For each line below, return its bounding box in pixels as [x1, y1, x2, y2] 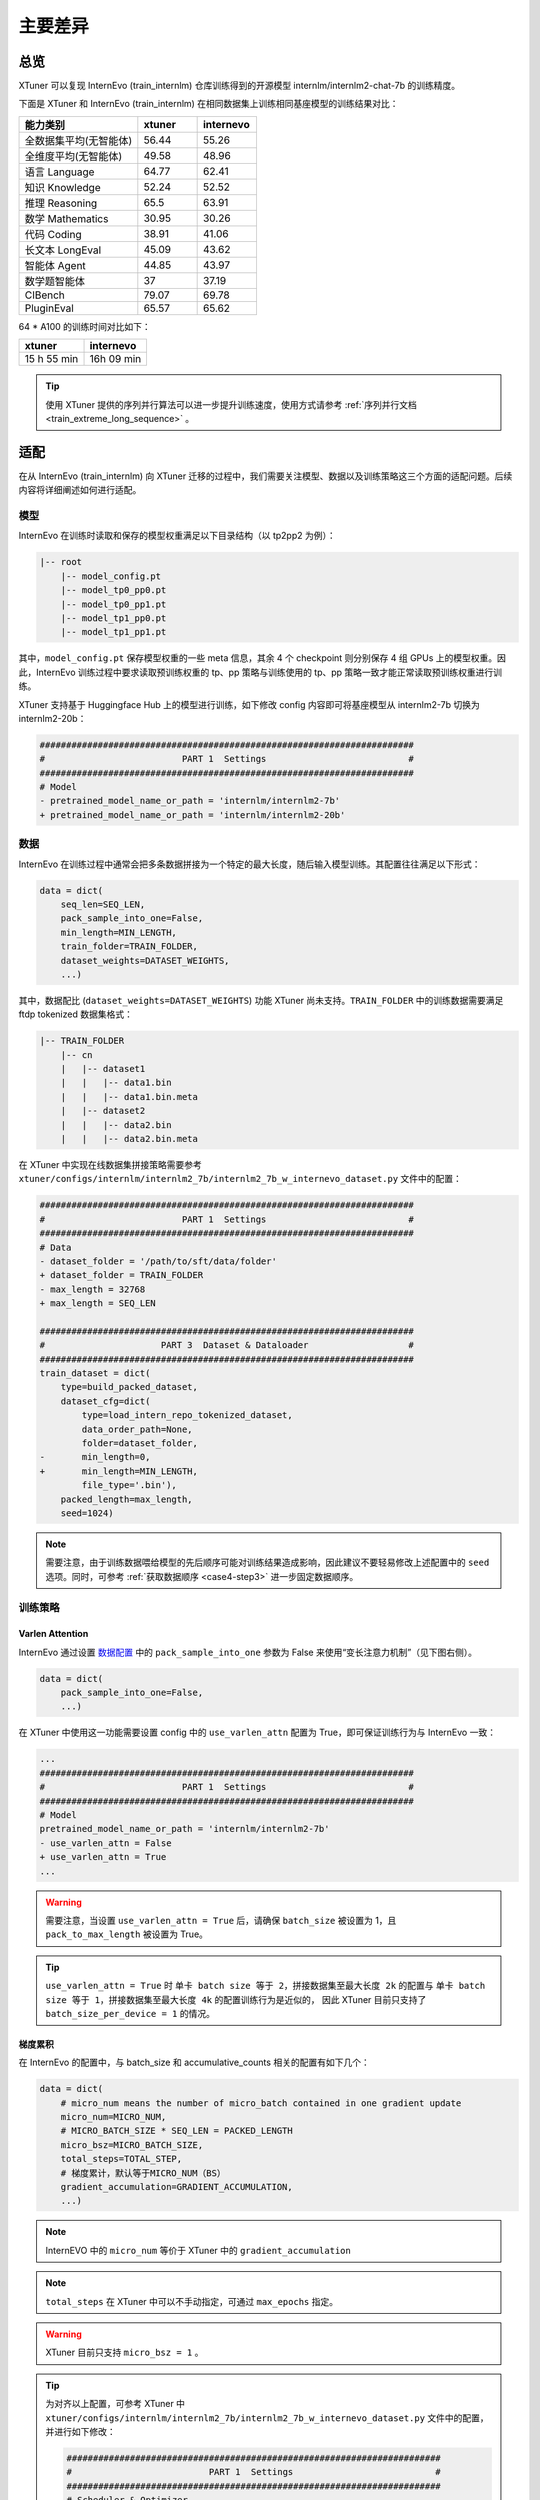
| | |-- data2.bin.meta [60, 1133, 199, 1145]
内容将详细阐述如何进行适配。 [18, 484, 142, 496]
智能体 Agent [24, 258, 87, 272]
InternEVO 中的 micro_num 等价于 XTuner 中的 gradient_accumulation [45, 2244, 352, 2256]
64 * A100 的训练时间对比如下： [18, 320, 152, 332]
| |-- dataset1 [60, 1063, 146, 1075]
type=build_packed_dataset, [60, 1381, 199, 1393]
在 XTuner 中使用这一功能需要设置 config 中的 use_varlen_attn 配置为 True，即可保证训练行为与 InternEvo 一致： [18, 1726, 497, 1739]
